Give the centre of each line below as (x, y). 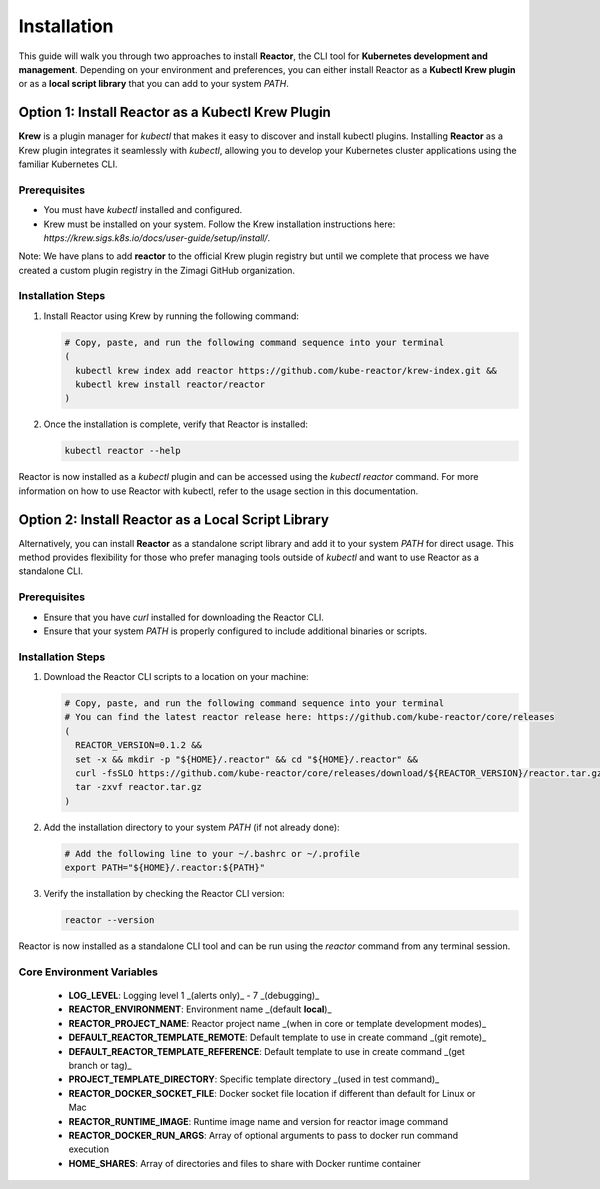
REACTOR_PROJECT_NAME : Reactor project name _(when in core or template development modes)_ (277, 1023)
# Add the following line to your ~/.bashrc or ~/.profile (212, 853)
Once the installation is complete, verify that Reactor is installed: (176, 424)
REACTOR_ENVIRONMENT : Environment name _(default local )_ (200, 1009)
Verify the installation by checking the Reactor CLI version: (164, 894)
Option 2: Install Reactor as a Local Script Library (174, 519)
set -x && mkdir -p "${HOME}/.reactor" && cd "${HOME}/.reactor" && (247, 759)
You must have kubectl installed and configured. (143, 210)
